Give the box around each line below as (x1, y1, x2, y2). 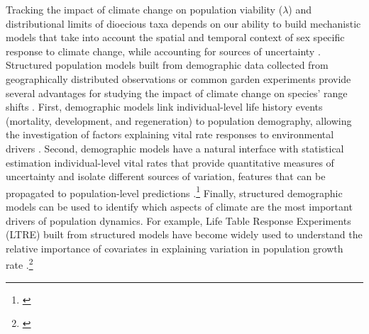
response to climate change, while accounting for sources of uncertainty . (6, 43, 321, 58)
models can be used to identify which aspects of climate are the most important (6, 199, 353, 213)
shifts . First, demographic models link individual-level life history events (6, 99, 323, 114)
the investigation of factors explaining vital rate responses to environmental (6, 127, 334, 142)
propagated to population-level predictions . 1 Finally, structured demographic (6, 183, 343, 200)
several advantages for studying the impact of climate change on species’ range (6, 85, 348, 100)
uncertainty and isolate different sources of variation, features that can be (6, 169, 326, 184)
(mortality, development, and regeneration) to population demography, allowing (6, 113, 352, 128)
